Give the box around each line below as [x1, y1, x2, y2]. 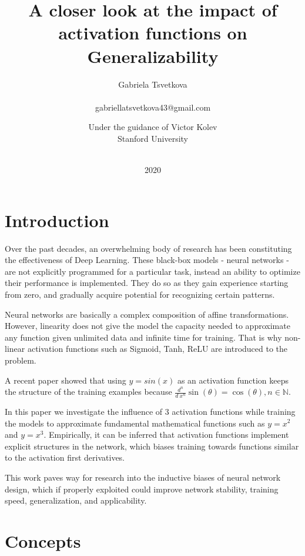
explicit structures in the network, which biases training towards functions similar [5, 440, 299, 452]
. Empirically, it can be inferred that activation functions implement [43, 428, 289, 441]
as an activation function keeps [177, 374, 289, 386]
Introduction [5, 208, 109, 232]
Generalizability [87, 44, 219, 68]
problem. [5, 354, 36, 366]
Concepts [5, 528, 81, 552]
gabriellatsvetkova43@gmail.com [95, 101, 211, 113]
